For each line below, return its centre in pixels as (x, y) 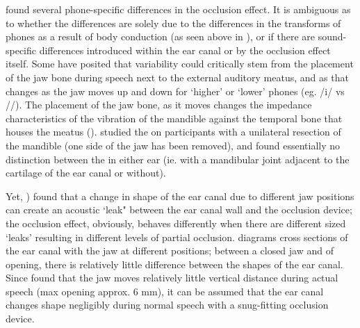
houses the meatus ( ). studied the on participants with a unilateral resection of (173, 132)
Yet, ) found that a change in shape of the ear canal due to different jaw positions (180, 196)
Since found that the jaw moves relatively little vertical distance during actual (172, 278)
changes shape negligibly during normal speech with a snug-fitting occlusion (167, 305)
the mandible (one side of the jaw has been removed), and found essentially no (173, 145)
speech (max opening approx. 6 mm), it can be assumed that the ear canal (165, 291)
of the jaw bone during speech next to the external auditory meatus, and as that (177, 77)
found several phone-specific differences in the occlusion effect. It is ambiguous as (178, 9)
